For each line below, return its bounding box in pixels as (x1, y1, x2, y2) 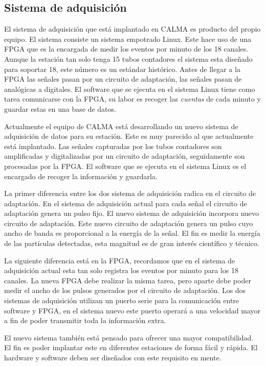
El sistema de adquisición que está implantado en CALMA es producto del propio (4, 23, 261, 34)
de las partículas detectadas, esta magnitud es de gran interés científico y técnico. (4, 238, 259, 249)
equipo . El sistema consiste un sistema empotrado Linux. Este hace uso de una (4, 33, 252, 44)
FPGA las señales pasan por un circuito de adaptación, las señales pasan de (4, 74, 242, 84)
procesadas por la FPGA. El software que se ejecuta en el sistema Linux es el (4, 160, 247, 171)
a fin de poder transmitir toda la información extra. (4, 315, 166, 326)
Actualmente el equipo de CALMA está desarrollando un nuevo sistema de (4, 120, 238, 131)
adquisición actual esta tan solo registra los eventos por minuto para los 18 (4, 265, 239, 276)
